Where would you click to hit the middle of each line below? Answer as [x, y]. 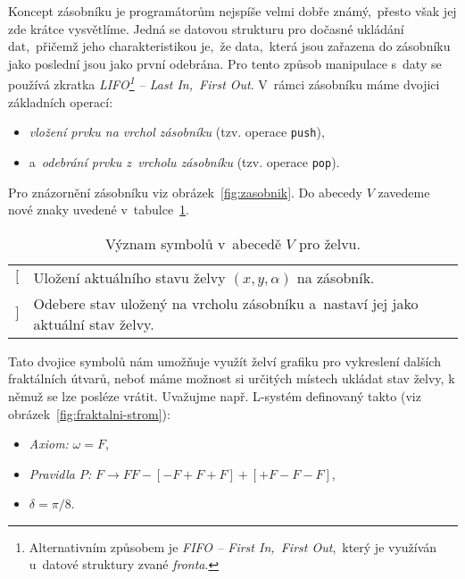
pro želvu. [329, 243]
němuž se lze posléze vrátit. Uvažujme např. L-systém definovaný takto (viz [215, 395]
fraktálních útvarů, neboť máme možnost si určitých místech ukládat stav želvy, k [232, 378]
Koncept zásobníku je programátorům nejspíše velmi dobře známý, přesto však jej [232, 11]
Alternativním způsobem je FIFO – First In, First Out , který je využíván [233, 546]
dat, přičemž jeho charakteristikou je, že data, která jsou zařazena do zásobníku [229, 46]
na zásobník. [336, 277]
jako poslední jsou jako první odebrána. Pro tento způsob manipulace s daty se [225, 63]
